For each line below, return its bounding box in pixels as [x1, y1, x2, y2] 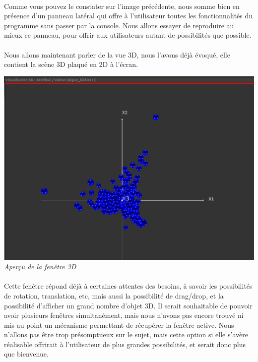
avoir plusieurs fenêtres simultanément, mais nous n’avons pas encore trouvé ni [4, 310, 244, 320]
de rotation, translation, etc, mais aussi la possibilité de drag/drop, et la [4, 290, 224, 301]
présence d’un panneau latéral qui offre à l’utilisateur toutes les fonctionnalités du [4, 10, 253, 21]
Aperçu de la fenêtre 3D [4, 261, 76, 272]
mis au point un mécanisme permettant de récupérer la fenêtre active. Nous [4, 319, 234, 330]
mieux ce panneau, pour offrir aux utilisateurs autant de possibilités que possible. [4, 30, 252, 40]
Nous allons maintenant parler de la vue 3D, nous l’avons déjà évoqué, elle [4, 49, 230, 60]
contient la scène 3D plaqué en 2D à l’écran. [4, 59, 138, 69]
